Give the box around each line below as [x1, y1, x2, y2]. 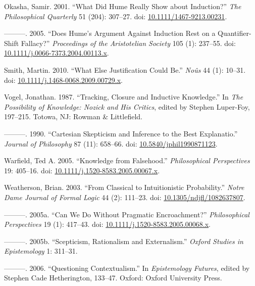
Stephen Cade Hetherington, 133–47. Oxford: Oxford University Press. [4, 272, 222, 283]
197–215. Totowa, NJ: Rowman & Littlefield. [4, 111, 142, 122]
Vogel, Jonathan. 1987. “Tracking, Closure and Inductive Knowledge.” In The [4, 91, 243, 102]
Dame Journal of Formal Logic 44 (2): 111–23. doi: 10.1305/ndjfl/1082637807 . [4, 192, 245, 202]
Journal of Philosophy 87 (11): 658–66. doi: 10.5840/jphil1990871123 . [4, 138, 218, 149]
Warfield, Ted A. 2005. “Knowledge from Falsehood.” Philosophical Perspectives [4, 155, 250, 166]
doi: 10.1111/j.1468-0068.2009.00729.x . [4, 74, 123, 85]
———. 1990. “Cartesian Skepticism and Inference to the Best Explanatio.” [4, 128, 238, 138]
